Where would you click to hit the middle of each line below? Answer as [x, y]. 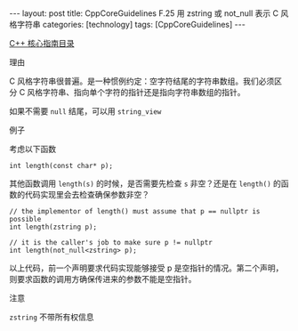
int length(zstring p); [53, 227]
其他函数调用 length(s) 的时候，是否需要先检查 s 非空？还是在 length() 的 [145, 183]
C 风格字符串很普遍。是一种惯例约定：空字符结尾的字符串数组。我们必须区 [146, 81]
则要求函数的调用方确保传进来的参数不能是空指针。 [103, 279]
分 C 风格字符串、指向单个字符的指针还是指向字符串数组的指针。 [128, 92]
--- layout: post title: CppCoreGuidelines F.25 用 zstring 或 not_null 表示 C [144, 13]
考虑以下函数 [32, 149]
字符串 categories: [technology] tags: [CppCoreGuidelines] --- [131, 24]
